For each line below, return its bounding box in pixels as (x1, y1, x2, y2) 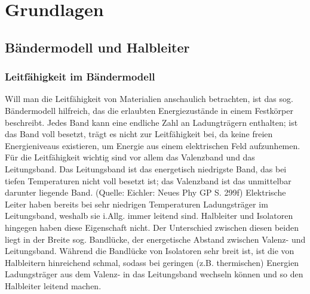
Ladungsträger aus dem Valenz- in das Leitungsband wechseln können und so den (5, 268, 303, 280)
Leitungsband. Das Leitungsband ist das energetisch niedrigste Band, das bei (5, 162, 287, 175)
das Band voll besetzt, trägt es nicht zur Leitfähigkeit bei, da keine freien (5, 128, 273, 140)
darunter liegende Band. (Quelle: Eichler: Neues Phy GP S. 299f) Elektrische (5, 186, 286, 199)
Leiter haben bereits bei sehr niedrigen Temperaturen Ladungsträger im (5, 197, 268, 210)
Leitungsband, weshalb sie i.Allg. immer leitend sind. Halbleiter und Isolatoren (5, 209, 293, 222)
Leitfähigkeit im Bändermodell (5, 69, 155, 84)
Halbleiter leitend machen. (5, 279, 102, 292)
